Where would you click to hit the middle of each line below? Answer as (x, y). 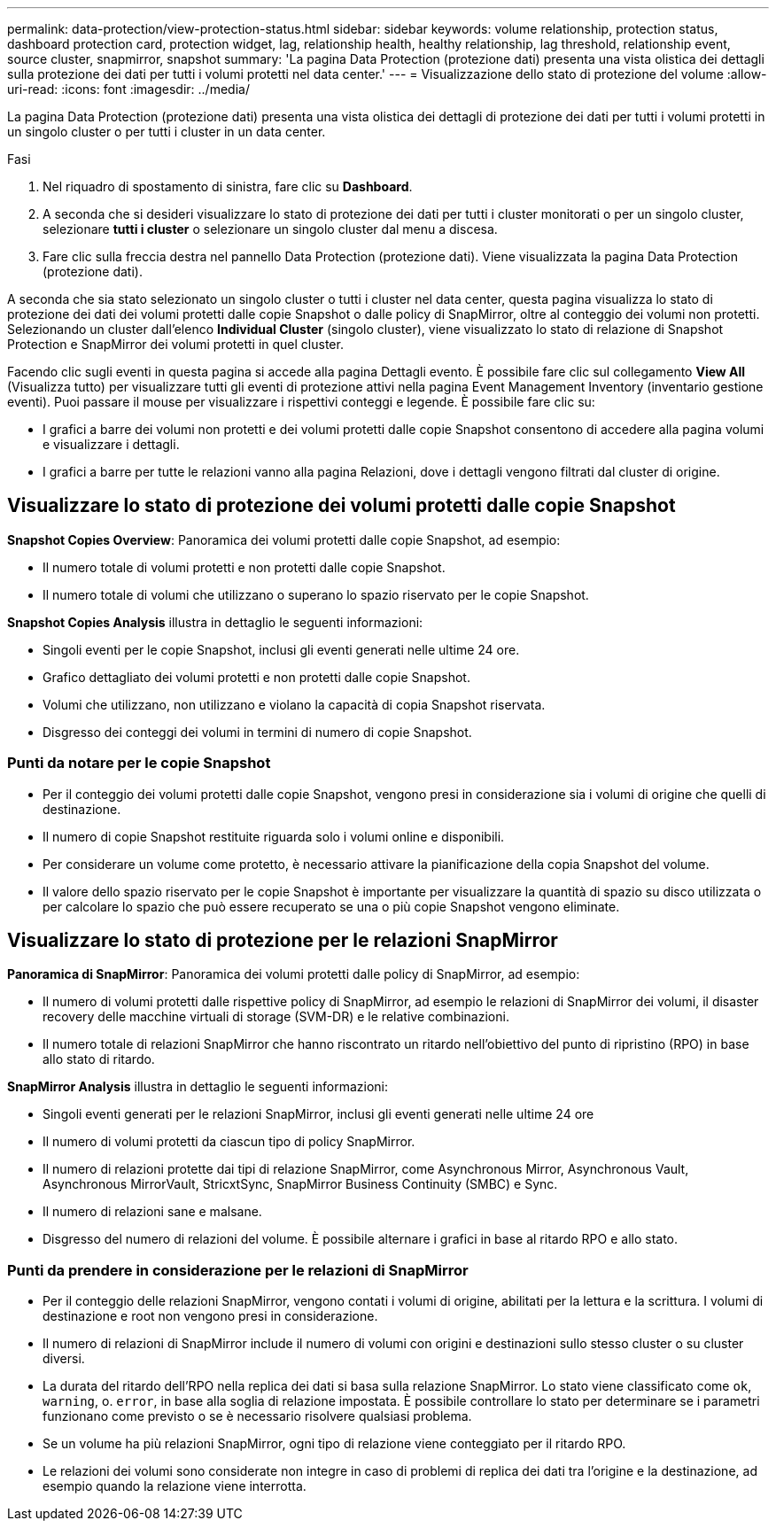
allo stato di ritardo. (99, 1059)
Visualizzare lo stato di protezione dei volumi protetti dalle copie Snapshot (341, 506)
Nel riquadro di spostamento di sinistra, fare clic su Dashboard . (228, 186)
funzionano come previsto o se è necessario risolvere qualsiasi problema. (257, 1416)
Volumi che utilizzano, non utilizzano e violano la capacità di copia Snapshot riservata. (294, 704)
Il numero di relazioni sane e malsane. (152, 1212)
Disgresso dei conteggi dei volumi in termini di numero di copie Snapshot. (257, 732)
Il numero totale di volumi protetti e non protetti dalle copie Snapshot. (244, 567)
